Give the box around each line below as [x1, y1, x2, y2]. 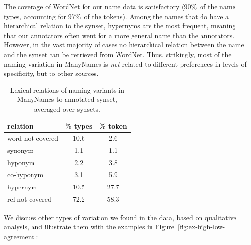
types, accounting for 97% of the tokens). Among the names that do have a [4, 11, 229, 21]
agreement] [4, 231, 36, 241]
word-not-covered [7, 133, 59, 143]
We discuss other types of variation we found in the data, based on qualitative [4, 212, 236, 222]
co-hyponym [7, 169, 44, 179]
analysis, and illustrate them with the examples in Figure [4, 222, 174, 232]
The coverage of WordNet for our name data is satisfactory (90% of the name [4, 1, 235, 11]
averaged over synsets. [34, 103, 100, 113]
